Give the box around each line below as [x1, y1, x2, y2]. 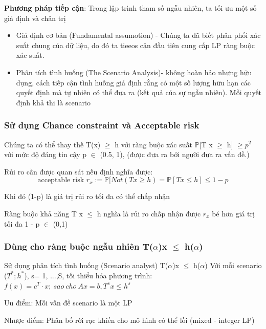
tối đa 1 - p [4, 218, 40, 229]
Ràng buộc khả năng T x [4, 208, 83, 218]
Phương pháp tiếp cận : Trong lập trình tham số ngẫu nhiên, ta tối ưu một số [4, 3, 257, 13]
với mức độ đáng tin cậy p [4, 149, 86, 160]
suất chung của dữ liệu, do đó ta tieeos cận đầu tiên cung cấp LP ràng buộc [16, 39, 255, 50]
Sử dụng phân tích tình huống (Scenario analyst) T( [4, 260, 168, 271]
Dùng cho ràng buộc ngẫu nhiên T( [4, 240, 153, 253]
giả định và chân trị [4, 12, 66, 23]
